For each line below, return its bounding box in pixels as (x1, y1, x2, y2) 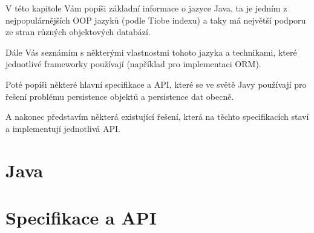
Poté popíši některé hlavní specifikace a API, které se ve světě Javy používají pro (5, 77, 307, 90)
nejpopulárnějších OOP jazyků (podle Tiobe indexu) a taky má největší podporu (5, 13, 306, 26)
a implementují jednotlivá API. (5, 122, 120, 134)
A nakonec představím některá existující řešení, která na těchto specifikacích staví (5, 110, 309, 123)
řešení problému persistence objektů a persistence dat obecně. (5, 90, 234, 102)
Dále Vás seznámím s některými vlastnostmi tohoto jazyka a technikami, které (5, 45, 297, 58)
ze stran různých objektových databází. (5, 25, 151, 38)
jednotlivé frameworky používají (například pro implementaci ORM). (5, 57, 261, 70)
